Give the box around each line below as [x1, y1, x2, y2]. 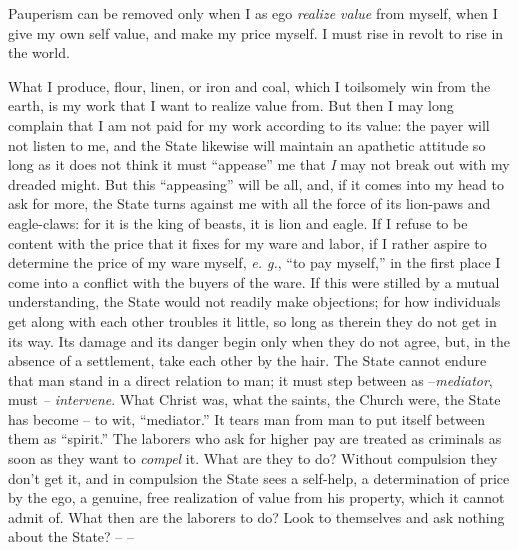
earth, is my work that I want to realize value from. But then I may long [8, 95, 454, 116]
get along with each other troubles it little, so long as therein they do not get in [8, 310, 497, 331]
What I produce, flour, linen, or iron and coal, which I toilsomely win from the [8, 75, 491, 96]
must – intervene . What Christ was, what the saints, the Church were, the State [8, 389, 501, 410]
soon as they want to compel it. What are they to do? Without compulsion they [8, 448, 498, 469]
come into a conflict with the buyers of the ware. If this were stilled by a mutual [8, 271, 500, 292]
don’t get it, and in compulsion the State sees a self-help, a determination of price [8, 467, 510, 488]
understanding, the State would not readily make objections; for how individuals [8, 291, 501, 312]
